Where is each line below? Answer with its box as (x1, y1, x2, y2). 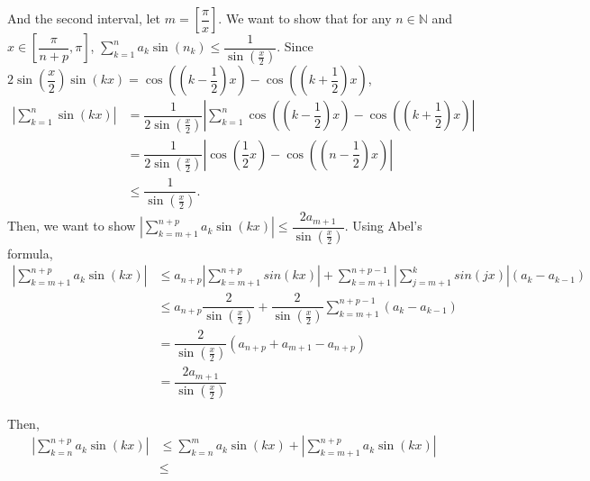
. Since (277, 37, 313, 55)
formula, (7, 243, 53, 262)
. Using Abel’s (344, 216, 422, 235)
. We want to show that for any (218, 9, 392, 27)
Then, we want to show (7, 216, 136, 235)
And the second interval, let (7, 9, 161, 27)
